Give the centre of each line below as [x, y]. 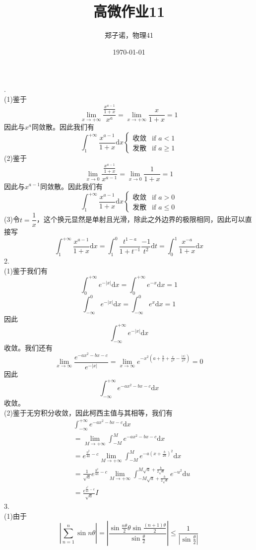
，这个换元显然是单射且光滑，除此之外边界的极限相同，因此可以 [141, 219]
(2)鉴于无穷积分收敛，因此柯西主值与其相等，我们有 [88, 412]
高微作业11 [129, 11]
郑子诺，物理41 [129, 35]
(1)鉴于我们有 [26, 270]
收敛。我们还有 [28, 347]
